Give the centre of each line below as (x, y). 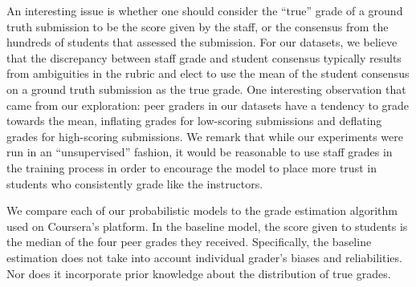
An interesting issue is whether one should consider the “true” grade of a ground (205, 10)
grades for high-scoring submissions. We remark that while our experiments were (205, 136)
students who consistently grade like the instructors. (135, 183)
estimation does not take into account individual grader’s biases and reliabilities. (204, 257)
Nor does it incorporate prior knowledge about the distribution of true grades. (199, 273)
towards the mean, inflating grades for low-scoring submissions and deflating (194, 121)
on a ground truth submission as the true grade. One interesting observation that (206, 89)
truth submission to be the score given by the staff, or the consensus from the (198, 26)
